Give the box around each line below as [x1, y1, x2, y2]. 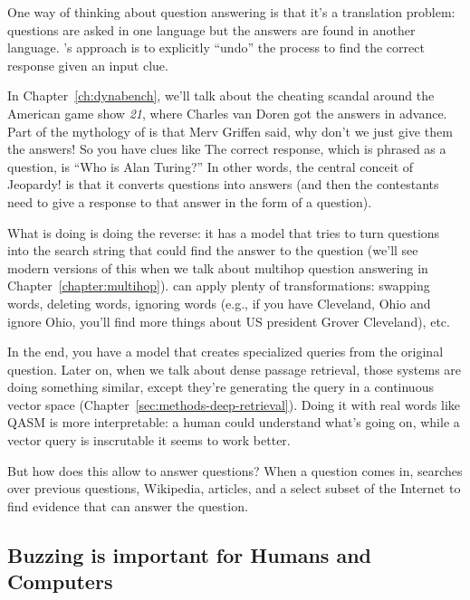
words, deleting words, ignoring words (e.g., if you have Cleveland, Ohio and [7, 293, 431, 312]
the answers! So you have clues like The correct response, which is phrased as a [7, 139, 446, 158]
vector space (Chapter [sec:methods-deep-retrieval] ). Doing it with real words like [7, 395, 461, 414]
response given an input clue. [7, 55, 168, 74]
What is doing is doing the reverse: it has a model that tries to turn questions [7, 223, 440, 242]
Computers [7, 567, 113, 595]
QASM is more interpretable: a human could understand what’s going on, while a [7, 413, 460, 432]
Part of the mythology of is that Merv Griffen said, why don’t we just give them [7, 121, 453, 140]
